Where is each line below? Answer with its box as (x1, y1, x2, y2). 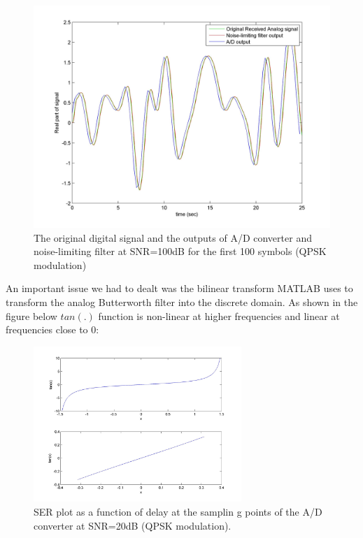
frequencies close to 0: (6, 322, 99, 337)
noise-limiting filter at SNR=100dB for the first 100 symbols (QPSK (34, 244, 327, 259)
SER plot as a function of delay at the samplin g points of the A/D (34, 504, 322, 518)
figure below (6, 308, 57, 323)
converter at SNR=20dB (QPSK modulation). (34, 518, 232, 532)
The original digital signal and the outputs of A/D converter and (34, 230, 312, 245)
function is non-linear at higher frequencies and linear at (98, 308, 340, 323)
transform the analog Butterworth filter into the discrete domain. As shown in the (6, 294, 358, 309)
